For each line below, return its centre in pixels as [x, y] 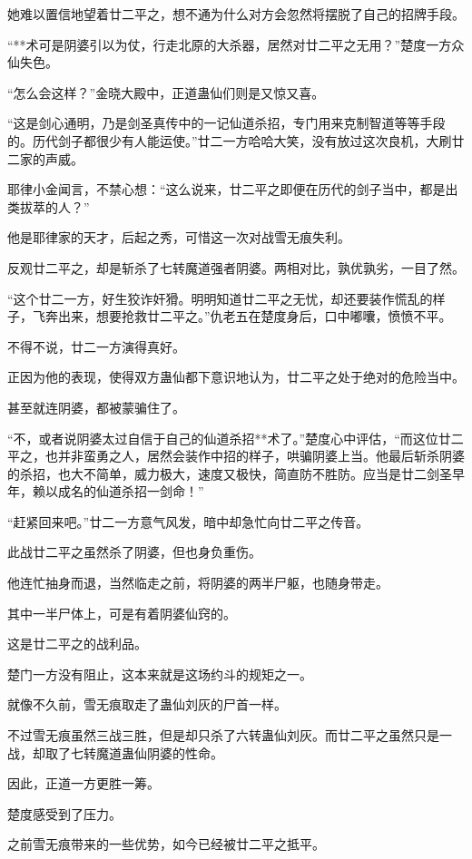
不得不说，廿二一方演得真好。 [96, 346]
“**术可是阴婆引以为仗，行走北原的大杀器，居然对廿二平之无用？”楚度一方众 [236, 44]
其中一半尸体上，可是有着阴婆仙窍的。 [122, 613]
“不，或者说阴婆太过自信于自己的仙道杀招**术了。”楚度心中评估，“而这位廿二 [236, 438]
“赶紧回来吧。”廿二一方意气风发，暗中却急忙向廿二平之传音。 [188, 521]
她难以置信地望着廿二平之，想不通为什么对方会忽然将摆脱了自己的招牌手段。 [236, 14]
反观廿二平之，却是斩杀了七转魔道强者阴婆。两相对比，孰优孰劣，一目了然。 [236, 267]
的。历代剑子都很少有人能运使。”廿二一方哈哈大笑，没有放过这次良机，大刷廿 [236, 140]
